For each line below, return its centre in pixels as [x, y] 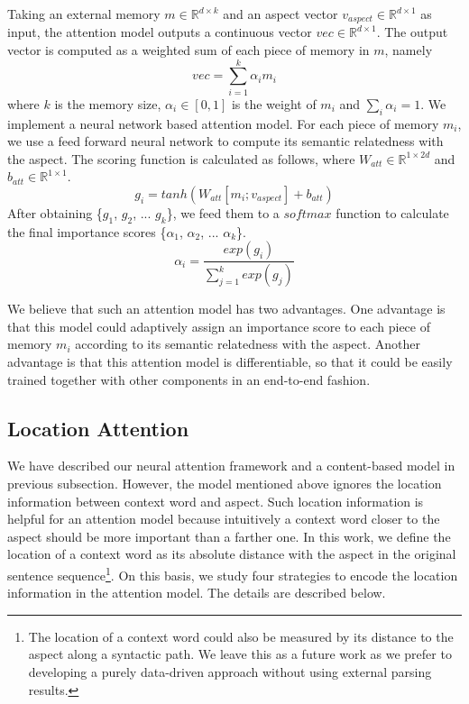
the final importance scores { [87, 231]
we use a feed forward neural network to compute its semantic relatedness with [225, 141]
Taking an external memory [84, 14]
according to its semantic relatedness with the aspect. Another [248, 344]
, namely [409, 50]
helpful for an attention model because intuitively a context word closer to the [224, 519]
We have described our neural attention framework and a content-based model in [231, 466]
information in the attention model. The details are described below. [197, 593]
